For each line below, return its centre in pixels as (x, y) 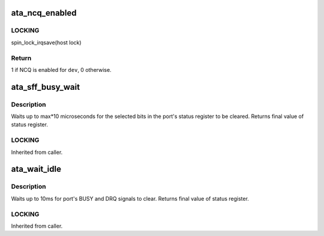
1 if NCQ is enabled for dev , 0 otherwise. (61, 69)
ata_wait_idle (36, 169)
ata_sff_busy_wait (46, 87)
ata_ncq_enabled (44, 13)
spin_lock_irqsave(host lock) (46, 43)
